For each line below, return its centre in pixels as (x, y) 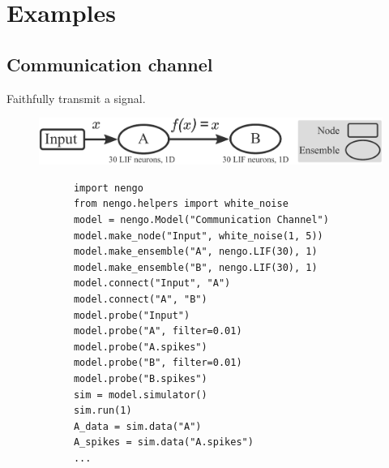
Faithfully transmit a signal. (76, 98)
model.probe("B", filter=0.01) (158, 363)
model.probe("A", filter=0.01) (158, 331)
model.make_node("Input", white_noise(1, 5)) (198, 236)
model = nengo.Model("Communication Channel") (201, 219)
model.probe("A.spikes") (140, 347)
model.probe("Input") (132, 315)
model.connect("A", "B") (140, 299)
